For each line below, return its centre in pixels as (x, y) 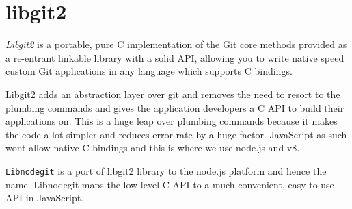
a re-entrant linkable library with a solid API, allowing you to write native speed (175, 57)
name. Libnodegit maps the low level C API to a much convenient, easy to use (170, 184)
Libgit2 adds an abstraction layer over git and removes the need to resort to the (173, 94)
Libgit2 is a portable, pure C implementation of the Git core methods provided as (176, 44)
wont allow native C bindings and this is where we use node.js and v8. (153, 148)
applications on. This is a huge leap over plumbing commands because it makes (172, 121)
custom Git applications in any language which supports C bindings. (149, 71)
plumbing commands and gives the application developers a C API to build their (175, 107)
